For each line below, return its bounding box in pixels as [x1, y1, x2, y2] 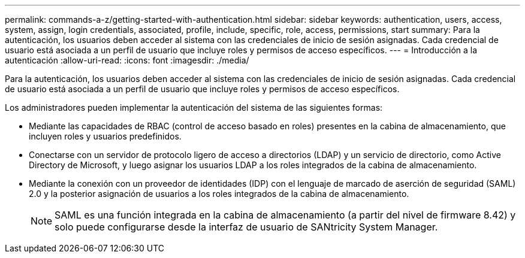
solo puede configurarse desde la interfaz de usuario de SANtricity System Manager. [55, 221, 438, 233]
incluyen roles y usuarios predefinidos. [29, 131, 182, 141]
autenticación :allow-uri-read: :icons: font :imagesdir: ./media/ [5, 55, 249, 65]
